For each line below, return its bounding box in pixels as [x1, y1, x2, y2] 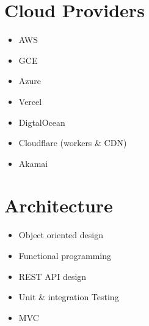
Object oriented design [18, 228, 103, 241]
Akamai [18, 157, 48, 169]
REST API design [18, 270, 87, 282]
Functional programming [18, 249, 111, 262]
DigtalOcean [18, 115, 65, 128]
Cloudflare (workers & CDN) [18, 136, 127, 149]
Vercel [18, 95, 42, 107]
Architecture [4, 193, 113, 218]
